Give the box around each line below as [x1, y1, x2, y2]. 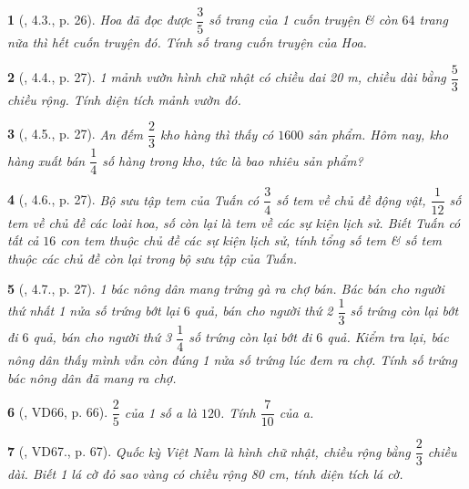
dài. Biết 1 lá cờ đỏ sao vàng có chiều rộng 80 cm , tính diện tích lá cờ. [7, 464, 403, 484]
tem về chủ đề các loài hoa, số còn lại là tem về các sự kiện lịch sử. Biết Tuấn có [7, 213, 461, 232]
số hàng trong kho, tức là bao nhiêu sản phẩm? [102, 151, 363, 170]
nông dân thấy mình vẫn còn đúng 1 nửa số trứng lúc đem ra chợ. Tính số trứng [7, 350, 457, 369]
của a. [279, 402, 314, 421]
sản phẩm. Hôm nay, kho [308, 124, 449, 143]
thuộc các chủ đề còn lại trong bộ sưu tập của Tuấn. [7, 248, 297, 267]
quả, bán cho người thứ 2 [194, 301, 333, 320]
